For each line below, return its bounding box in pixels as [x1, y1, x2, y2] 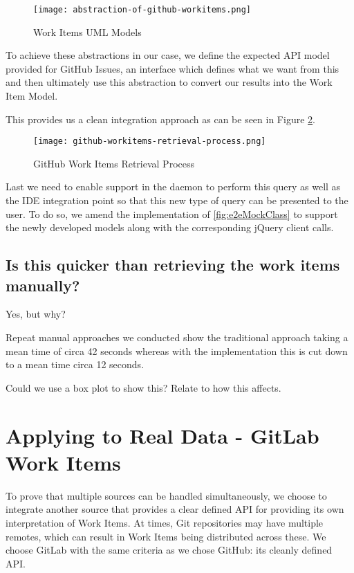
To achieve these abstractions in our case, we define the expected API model [6, 48, 330, 62]
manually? [6, 274, 80, 295]
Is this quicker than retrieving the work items [6, 254, 340, 275]
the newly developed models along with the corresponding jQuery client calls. [6, 220, 334, 235]
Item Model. [6, 89, 58, 103]
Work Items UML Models [33, 24, 142, 39]
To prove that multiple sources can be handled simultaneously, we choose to [6, 488, 327, 502]
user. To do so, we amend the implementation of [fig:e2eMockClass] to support [6, 206, 338, 221]
